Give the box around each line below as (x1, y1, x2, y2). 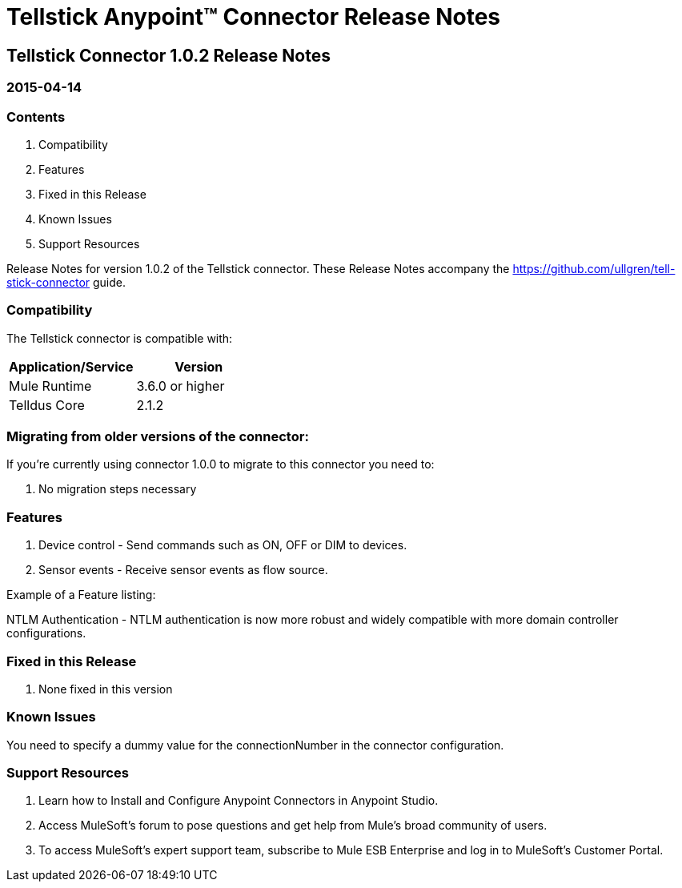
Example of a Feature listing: (6, 588, 156, 602)
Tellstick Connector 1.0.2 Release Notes (6, 45, 331, 66)
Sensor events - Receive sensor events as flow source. (38, 563, 328, 577)
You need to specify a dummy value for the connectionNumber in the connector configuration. (6, 737, 504, 752)
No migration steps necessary (38, 482, 197, 496)
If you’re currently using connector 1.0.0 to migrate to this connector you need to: (6, 457, 435, 472)
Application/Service (9, 358, 134, 375)
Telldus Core (9, 396, 85, 413)
